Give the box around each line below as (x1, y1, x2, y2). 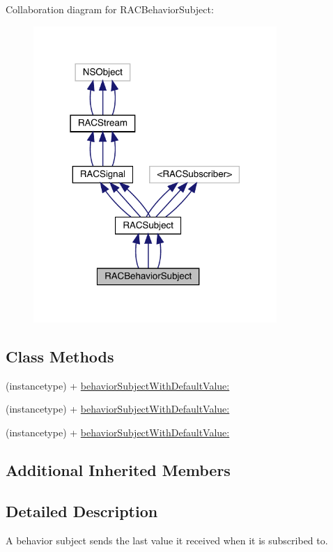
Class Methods (6, 346, 114, 367)
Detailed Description (6, 500, 158, 521)
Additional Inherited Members (6, 459, 231, 481)
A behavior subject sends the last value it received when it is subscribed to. (6, 532, 328, 547)
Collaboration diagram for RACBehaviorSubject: (6, 2, 214, 16)
